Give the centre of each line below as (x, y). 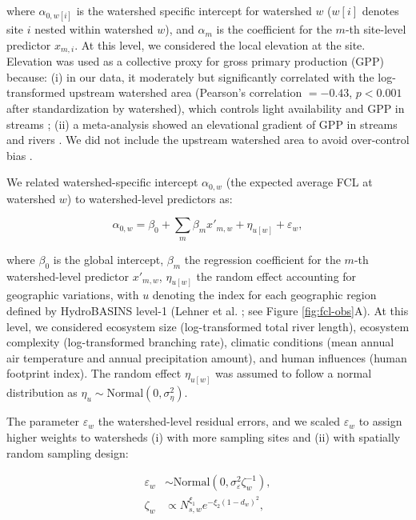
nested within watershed (94, 29)
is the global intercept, (108, 259)
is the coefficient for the (274, 29)
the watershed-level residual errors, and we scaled (219, 421)
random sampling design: (68, 452)
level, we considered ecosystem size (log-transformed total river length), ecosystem (208, 326)
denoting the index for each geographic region (264, 295)
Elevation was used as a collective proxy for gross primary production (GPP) (195, 61)
